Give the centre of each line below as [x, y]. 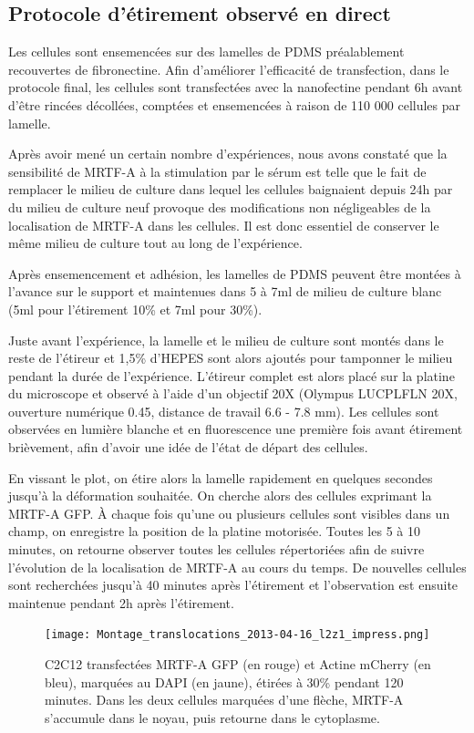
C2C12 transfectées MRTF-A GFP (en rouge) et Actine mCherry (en [238, 664]
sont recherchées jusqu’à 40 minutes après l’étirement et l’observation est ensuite [233, 585]
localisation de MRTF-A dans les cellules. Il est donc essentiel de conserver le [224, 225]
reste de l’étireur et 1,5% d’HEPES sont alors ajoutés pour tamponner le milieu [231, 358]
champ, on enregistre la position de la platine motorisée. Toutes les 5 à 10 [214, 531]
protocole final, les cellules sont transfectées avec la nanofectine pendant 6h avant [236, 87]
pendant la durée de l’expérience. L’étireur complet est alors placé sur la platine [232, 375]
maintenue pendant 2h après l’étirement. [121, 602]
